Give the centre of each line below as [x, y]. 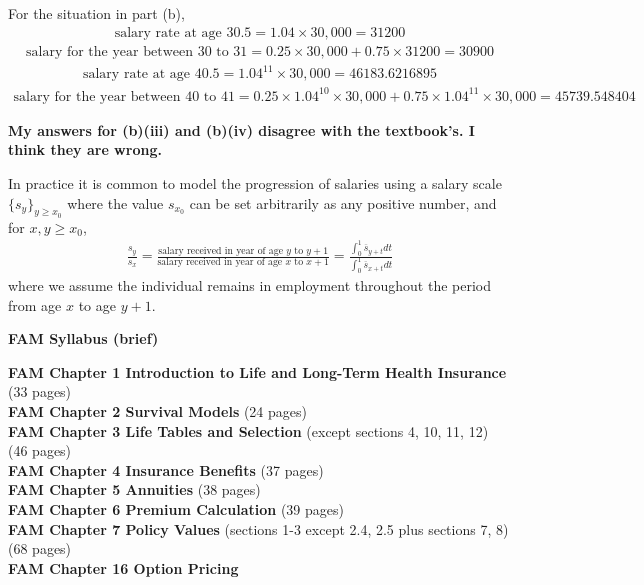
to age [97, 304]
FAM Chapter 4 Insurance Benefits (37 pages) [166, 469]
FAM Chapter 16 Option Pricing [123, 567]
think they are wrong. [85, 149]
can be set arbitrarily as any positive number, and [343, 202]
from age [35, 304]
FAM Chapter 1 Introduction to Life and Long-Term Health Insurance [257, 371]
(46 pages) [40, 450]
